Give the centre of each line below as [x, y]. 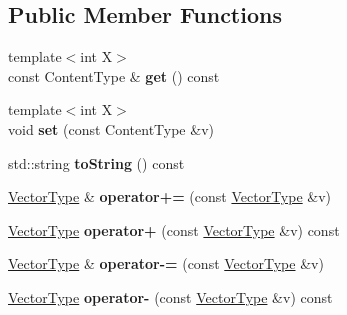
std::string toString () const [96, 162]
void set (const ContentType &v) [111, 128]
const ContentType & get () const [114, 75]
